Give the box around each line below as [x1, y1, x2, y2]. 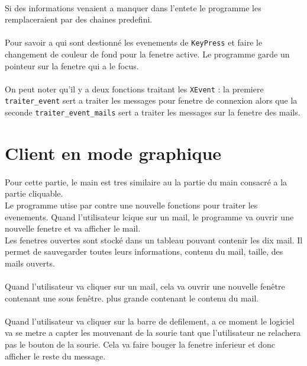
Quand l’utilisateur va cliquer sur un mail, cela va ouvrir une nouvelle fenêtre [5, 280, 285, 293]
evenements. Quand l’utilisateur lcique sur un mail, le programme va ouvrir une [5, 210, 294, 223]
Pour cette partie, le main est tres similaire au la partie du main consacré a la [5, 175, 287, 188]
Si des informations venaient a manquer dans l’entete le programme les [5, 1, 261, 14]
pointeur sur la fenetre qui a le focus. [5, 59, 139, 72]
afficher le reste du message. [5, 349, 106, 362]
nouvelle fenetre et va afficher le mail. [5, 222, 141, 235]
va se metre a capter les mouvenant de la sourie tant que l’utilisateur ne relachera [5, 326, 301, 339]
